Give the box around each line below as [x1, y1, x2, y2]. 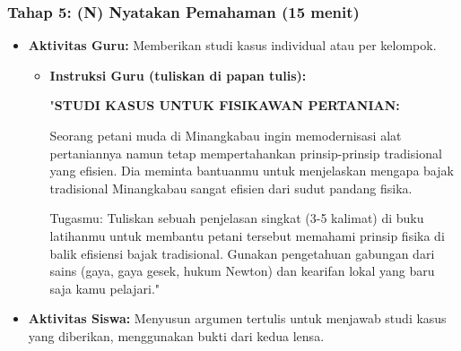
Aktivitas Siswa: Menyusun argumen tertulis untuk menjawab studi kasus [28, 309, 447, 328]
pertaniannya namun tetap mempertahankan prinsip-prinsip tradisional [49, 143, 442, 162]
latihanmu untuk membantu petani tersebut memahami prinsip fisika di [49, 226, 445, 244]
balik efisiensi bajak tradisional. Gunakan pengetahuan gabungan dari [49, 244, 435, 262]
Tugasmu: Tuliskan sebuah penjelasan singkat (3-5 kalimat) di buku [49, 209, 424, 227]
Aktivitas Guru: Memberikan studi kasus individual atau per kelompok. [28, 36, 437, 55]
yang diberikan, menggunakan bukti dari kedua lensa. [28, 326, 325, 345]
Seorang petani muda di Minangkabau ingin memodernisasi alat [49, 126, 402, 144]
